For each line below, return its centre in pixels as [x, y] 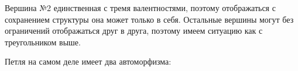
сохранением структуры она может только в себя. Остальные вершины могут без [149, 19]
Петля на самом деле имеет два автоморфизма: [88, 61]
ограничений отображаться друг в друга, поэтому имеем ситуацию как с [134, 31]
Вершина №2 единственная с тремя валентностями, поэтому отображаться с [140, 8]
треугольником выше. [43, 42]
